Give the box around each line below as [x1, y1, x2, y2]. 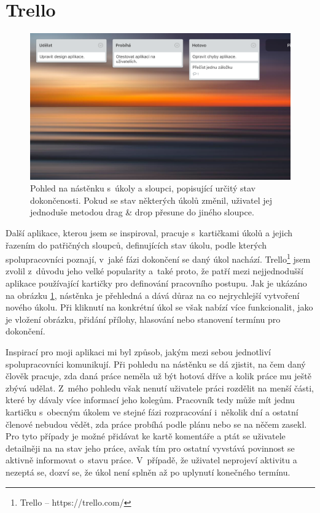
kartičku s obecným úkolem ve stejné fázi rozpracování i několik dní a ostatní [6, 405, 299, 418]
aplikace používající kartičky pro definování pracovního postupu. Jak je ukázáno [6, 277, 307, 290]
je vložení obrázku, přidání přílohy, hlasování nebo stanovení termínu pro [6, 312, 281, 325]
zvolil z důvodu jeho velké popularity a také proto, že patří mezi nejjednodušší [6, 264, 303, 277]
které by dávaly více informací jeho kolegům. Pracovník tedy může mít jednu [6, 393, 295, 406]
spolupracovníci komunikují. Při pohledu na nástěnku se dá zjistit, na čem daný [6, 357, 306, 370]
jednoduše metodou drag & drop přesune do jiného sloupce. [30, 206, 254, 218]
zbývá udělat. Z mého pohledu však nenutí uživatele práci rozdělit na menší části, [6, 381, 314, 394]
